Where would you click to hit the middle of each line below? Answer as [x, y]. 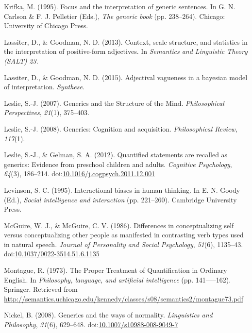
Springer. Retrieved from [41, 289]
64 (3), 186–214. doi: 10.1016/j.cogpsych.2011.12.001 [80, 174]
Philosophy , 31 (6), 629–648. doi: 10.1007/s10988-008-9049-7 [91, 325]
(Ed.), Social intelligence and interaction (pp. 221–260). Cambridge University [120, 199]
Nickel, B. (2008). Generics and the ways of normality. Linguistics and [108, 315]
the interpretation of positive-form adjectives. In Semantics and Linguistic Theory [126, 51]
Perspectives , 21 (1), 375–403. [47, 112]
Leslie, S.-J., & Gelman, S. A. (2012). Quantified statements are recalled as [116, 155]
